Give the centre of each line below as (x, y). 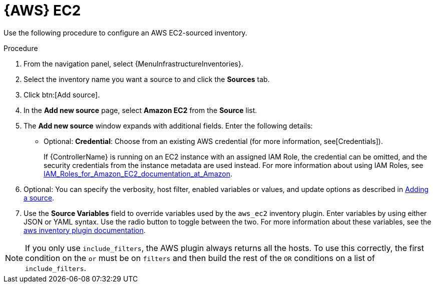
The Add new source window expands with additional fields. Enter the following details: (168, 125)
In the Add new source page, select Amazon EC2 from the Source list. (140, 110)
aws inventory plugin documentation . (85, 230)
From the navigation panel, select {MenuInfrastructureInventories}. (133, 63)
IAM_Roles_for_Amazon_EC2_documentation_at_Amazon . (138, 173)
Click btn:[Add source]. (62, 94)
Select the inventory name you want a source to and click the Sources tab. (147, 79)
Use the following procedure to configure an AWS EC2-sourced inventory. (125, 32)
